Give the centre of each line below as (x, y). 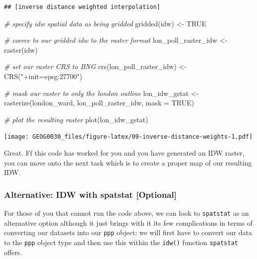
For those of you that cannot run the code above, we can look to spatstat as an (127, 213)
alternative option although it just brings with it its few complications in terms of (128, 222)
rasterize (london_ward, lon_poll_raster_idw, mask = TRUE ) (99, 103)
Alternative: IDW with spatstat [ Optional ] (90, 194)
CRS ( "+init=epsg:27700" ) (43, 76)
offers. (13, 252)
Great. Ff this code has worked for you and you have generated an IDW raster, (124, 153)
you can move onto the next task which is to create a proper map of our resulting (128, 162)
